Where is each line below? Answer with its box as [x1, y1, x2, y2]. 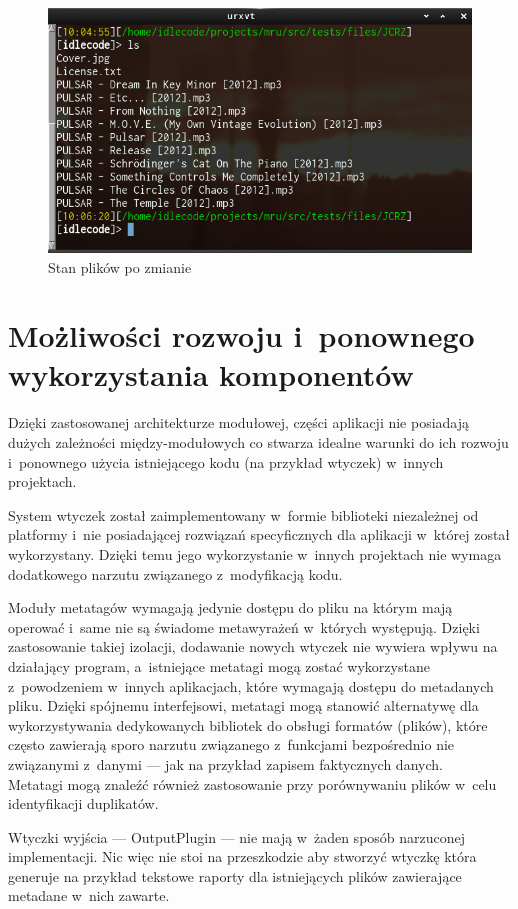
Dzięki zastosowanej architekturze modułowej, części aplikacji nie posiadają [8, 412, 470, 433]
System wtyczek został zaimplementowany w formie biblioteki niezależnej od [8, 504, 479, 525]
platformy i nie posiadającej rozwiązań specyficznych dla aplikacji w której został [8, 524, 511, 545]
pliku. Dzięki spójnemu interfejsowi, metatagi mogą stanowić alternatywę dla [8, 695, 479, 716]
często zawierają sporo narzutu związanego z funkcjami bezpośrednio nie [8, 734, 455, 755]
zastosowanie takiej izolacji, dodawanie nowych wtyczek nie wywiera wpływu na [8, 636, 498, 657]
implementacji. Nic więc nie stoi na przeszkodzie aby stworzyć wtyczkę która [8, 846, 477, 867]
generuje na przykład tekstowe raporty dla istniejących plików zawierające [8, 865, 462, 886]
